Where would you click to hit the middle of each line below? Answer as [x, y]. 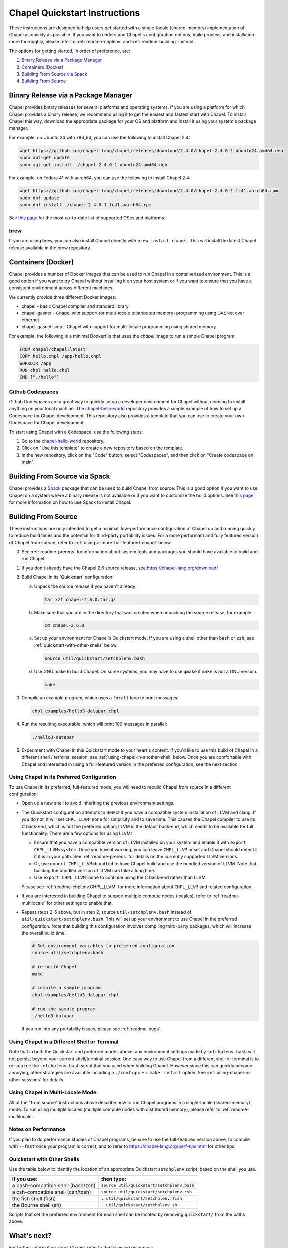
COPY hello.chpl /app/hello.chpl [61, 356]
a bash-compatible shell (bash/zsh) [54, 1185]
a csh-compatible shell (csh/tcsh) [52, 1192]
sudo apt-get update [45, 158]
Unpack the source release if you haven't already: [85, 586]
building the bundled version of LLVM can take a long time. [95, 870]
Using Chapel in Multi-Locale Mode [53, 1092]
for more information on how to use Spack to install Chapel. [70, 502]
